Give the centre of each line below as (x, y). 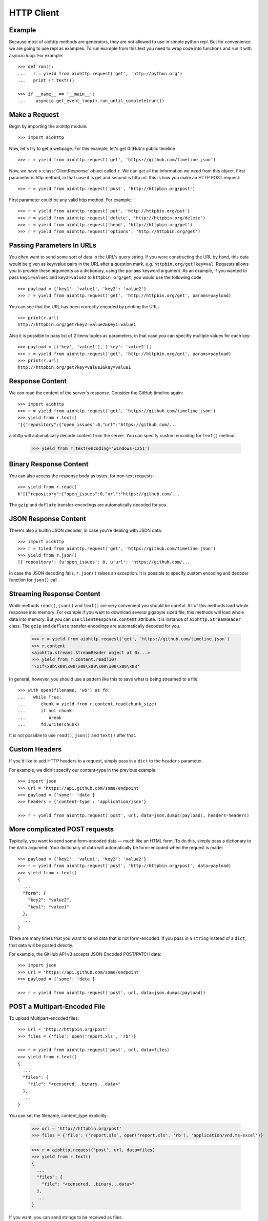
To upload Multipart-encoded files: (44, 1018)
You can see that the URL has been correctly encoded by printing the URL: (84, 306)
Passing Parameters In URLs (53, 245)
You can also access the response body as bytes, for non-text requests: (82, 476)
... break (40, 717)
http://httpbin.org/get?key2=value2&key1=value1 (77, 325)
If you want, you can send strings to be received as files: (66, 1217)
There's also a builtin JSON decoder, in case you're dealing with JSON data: (85, 530)
